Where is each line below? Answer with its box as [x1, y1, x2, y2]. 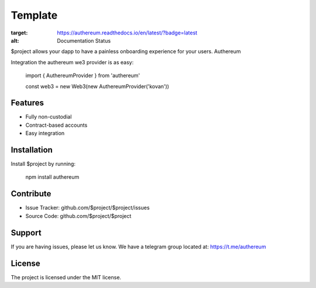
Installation [11, 145, 53, 155]
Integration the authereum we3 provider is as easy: [11, 58, 134, 65]
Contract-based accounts [25, 122, 88, 129]
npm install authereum [25, 174, 80, 181]
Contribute [11, 189, 51, 199]
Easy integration [25, 130, 65, 137]
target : [11, 29, 28, 36]
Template [11, 9, 58, 22]
